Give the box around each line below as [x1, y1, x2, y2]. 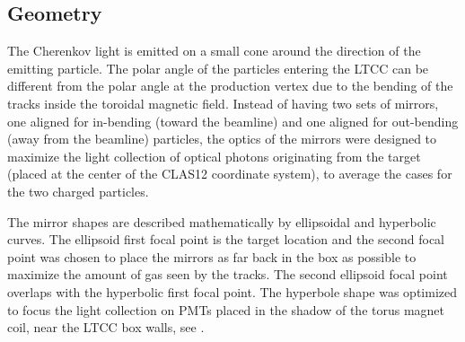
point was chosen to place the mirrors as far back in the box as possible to [7, 247, 417, 266]
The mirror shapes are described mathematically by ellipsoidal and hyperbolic [7, 212, 436, 231]
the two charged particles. [7, 181, 149, 200]
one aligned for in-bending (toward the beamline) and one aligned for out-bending [7, 111, 459, 130]
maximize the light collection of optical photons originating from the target [7, 146, 421, 165]
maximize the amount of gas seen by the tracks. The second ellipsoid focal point [7, 265, 448, 284]
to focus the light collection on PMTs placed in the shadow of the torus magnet [7, 300, 445, 319]
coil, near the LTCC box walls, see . [7, 318, 205, 337]
